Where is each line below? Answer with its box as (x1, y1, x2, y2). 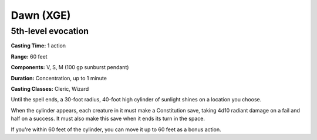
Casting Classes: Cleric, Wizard (11, 85, 89, 92)
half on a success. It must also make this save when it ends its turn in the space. (11, 115, 205, 122)
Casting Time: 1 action (11, 42, 66, 49)
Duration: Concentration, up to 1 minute (11, 74, 107, 81)
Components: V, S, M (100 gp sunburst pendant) (11, 64, 129, 71)
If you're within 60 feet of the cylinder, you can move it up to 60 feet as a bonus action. (11, 126, 221, 133)
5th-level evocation (11, 26, 89, 36)
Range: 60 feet (11, 53, 48, 60)
